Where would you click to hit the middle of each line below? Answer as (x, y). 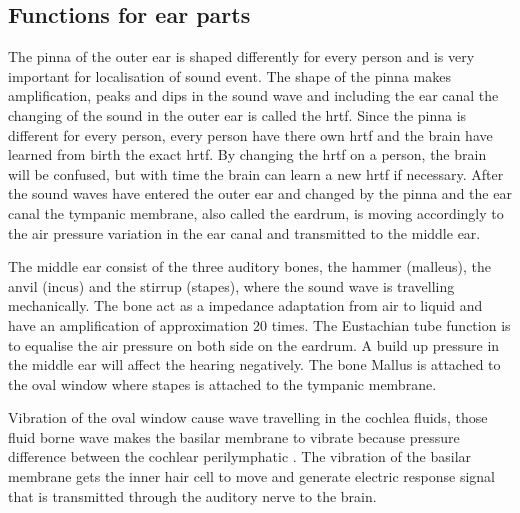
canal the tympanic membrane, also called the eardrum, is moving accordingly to (256, 212)
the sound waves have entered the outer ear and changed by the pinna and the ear (260, 193)
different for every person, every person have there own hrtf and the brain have (250, 134)
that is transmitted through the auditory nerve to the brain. (192, 495)
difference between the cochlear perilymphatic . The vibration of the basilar (240, 456)
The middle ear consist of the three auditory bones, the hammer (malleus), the (250, 266)
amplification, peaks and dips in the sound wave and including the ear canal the (253, 95)
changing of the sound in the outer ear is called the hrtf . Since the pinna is (237, 114)
